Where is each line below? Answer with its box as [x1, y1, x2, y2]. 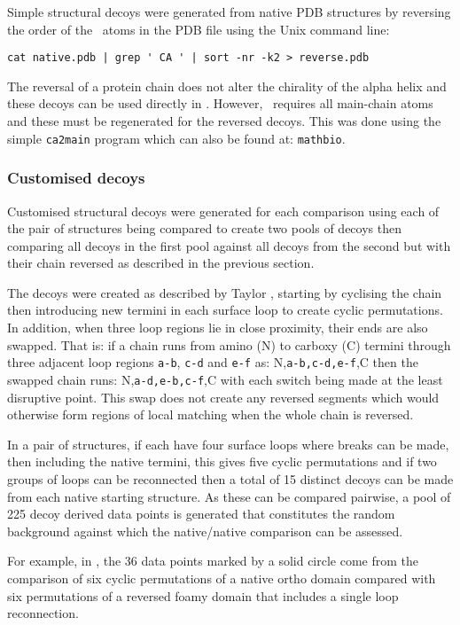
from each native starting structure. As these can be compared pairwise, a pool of [7, 487, 451, 505]
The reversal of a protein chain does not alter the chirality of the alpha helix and [7, 76, 447, 95]
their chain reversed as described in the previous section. [7, 254, 315, 272]
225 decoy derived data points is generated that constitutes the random [7, 504, 395, 523]
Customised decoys [7, 167, 145, 189]
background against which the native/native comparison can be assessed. [7, 521, 403, 540]
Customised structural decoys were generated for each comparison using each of [7, 201, 440, 220]
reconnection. [7, 604, 79, 622]
